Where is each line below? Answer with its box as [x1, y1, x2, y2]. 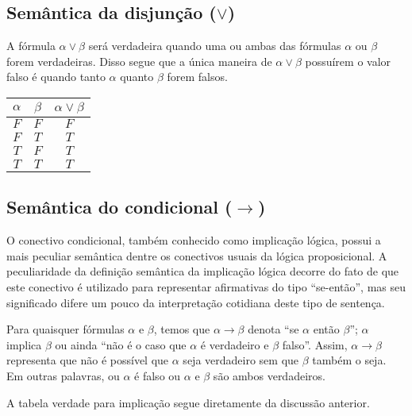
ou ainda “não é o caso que [55, 336, 187, 352]
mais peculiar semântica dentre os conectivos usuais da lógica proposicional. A [6, 247, 387, 264]
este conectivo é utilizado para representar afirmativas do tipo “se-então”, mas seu [6, 278, 406, 295]
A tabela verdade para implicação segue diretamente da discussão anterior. [6, 394, 370, 410]
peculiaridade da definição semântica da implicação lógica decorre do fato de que [6, 263, 399, 279]
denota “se [248, 321, 299, 337]
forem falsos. [167, 68, 228, 85]
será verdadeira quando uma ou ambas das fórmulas [88, 37, 341, 54]
